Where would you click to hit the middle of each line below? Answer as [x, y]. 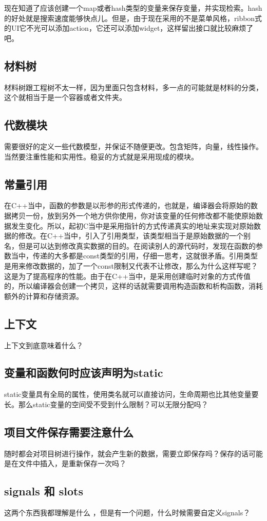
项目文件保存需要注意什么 [69, 432]
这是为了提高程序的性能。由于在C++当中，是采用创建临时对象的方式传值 [127, 276]
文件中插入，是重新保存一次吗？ [72, 463]
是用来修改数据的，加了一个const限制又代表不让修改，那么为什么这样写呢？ [131, 265]
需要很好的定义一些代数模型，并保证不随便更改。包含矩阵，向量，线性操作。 [133, 146]
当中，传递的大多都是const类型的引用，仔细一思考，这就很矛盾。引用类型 [134, 256]
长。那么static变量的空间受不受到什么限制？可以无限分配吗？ [106, 404]
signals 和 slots [44, 491]
